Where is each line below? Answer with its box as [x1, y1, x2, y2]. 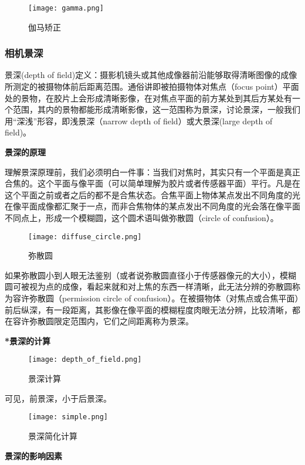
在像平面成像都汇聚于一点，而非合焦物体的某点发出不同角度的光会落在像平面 [5, 200, 300, 212]
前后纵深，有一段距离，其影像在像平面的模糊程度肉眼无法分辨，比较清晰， [5, 303, 292, 315]
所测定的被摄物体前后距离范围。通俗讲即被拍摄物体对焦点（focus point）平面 [5, 80, 299, 93]
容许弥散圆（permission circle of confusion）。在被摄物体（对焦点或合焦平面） [12, 292, 299, 304]
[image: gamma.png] [28, 4, 104, 12]
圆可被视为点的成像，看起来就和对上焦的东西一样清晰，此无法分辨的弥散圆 [5, 280, 292, 293]
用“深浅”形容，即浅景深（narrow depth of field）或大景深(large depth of [5, 114, 273, 127]
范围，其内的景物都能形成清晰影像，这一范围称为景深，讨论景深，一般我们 [12, 103, 300, 116]
